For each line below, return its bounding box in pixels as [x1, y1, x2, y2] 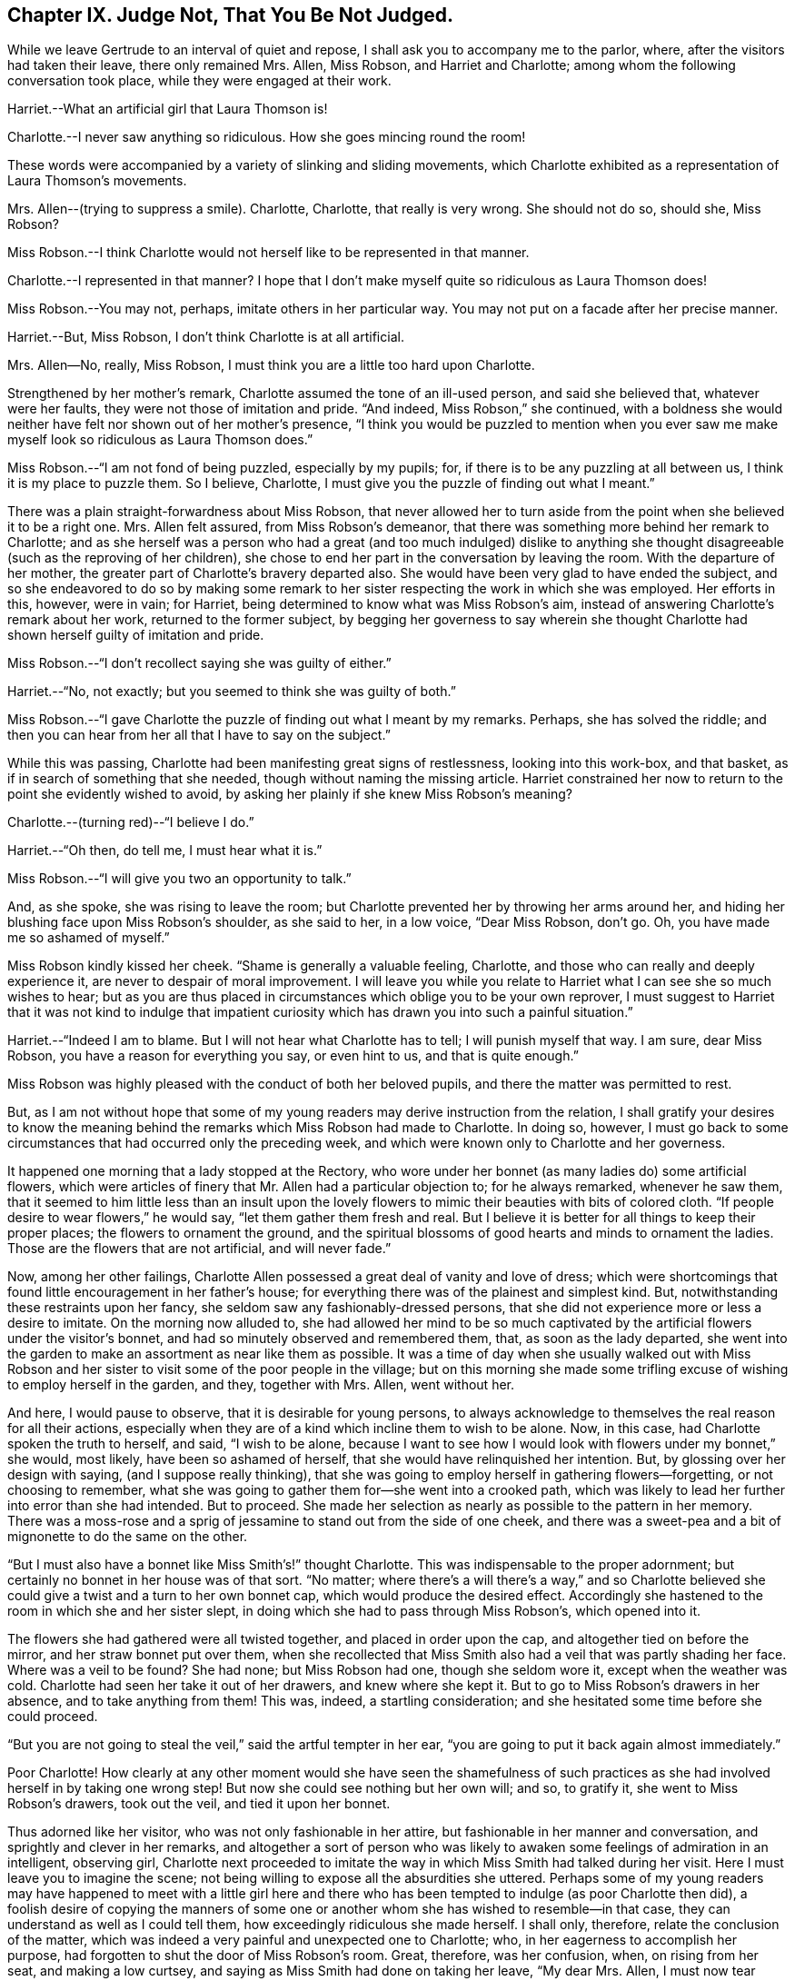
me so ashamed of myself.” [7, 930, 170, 946]
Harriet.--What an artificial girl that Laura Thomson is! [7, 101, 328, 117]
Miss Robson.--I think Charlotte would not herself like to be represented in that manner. [7, 244, 530, 261]
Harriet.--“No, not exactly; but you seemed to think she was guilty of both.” [7, 683, 456, 700]
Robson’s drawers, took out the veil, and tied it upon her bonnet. [7, 1796, 391, 1812]
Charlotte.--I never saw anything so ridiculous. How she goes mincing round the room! [7, 129, 526, 145]
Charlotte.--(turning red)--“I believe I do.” [7, 814, 254, 831]
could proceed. [7, 1708, 98, 1725]
